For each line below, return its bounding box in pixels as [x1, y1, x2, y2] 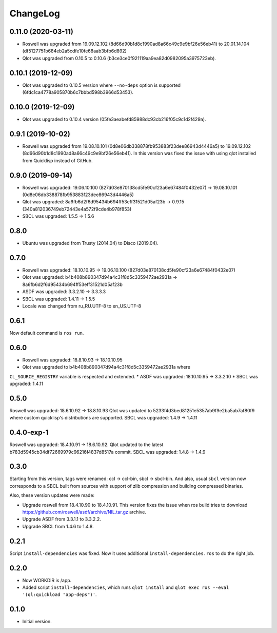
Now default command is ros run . [9, 330, 84, 336]
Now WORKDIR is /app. [22, 577, 72, 583]
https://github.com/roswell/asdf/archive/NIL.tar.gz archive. [22, 509, 146, 515]
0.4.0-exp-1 [9, 428, 49, 437]
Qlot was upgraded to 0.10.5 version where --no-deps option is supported [22, 82, 181, 88]
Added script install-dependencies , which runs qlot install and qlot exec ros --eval [22, 584, 229, 590]
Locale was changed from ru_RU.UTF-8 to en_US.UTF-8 [22, 303, 141, 309]
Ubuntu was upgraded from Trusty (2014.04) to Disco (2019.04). [22, 240, 159, 246]
